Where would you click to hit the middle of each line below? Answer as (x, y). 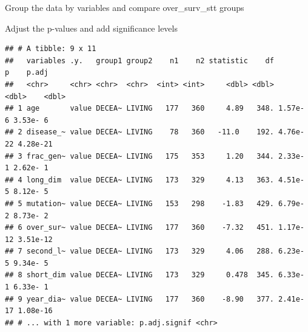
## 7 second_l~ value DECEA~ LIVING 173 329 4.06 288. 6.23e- (155, 251)
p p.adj (27, 73)
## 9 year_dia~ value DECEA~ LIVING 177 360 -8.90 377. (139, 299)
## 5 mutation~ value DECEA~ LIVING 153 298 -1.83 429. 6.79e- (155, 203)
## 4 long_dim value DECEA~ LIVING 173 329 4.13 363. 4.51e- (155, 180)
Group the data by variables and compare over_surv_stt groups (125, 7)
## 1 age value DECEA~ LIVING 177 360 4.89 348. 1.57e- (155, 109)
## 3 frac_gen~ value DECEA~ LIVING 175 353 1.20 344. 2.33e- (155, 156)
